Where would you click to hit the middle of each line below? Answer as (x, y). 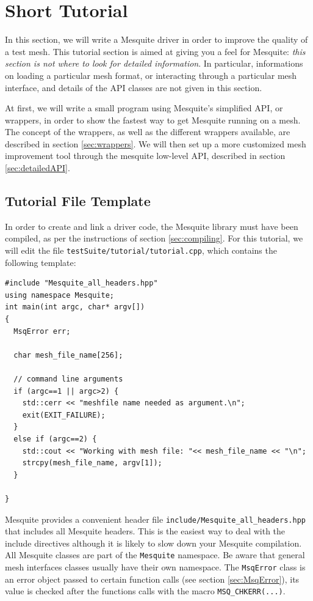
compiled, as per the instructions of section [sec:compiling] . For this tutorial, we (154, 238)
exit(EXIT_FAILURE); (64, 415)
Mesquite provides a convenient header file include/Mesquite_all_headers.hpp (155, 519)
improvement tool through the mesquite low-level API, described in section (145, 156)
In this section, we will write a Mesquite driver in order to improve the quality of (156, 39)
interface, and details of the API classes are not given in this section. (134, 87)
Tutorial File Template (78, 201)
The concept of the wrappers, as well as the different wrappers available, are (148, 132)
